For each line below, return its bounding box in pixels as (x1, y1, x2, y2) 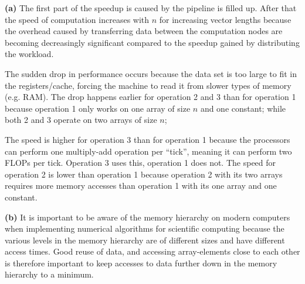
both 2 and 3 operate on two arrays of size (5, 113, 157, 126)
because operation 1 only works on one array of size (5, 102, 191, 114)
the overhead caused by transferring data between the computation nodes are (5, 25, 283, 37)
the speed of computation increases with (5, 13, 150, 25)
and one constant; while (200, 102, 286, 114)
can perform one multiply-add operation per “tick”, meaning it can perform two (5, 145, 292, 157)
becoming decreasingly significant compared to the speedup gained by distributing (5, 36, 300, 48)
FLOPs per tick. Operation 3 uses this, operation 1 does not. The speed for (5, 156, 276, 169)
